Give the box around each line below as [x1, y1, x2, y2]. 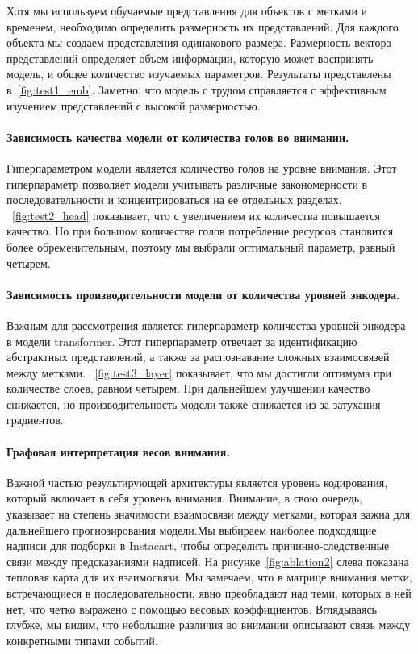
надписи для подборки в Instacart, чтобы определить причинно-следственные [6, 537, 390, 554]
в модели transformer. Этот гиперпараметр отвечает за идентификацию [6, 332, 357, 349]
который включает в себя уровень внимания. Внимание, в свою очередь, [6, 489, 363, 506]
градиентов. [6, 411, 64, 428]
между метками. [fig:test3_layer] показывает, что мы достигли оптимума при [6, 364, 392, 381]
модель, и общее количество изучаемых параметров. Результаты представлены [6, 65, 391, 82]
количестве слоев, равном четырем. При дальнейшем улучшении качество [6, 380, 370, 397]
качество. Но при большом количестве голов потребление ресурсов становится [6, 223, 394, 240]
